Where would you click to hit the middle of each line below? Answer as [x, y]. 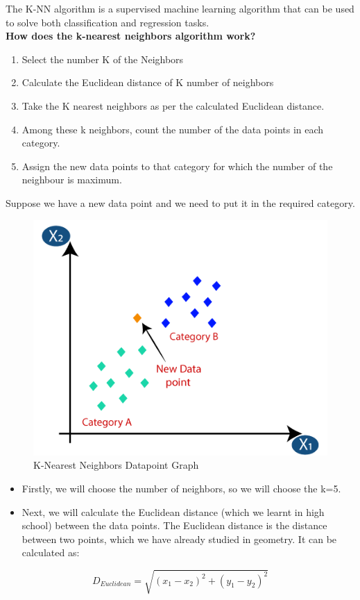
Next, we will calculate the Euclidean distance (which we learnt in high [173, 511]
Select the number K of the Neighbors [103, 59]
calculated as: [51, 552]
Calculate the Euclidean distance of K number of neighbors [148, 82]
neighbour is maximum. [72, 180]
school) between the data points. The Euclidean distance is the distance [174, 525]
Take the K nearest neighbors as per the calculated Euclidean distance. [173, 105]
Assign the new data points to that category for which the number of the [177, 166]
